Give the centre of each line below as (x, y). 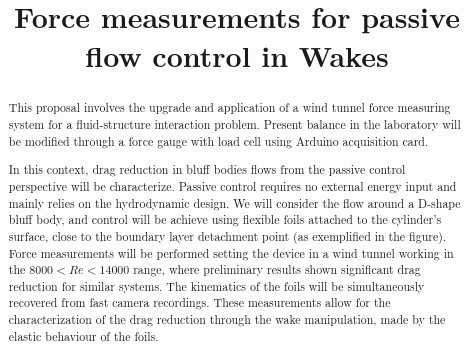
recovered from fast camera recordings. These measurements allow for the (199, 302)
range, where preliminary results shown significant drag (277, 269)
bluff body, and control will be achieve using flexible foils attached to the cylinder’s (225, 219)
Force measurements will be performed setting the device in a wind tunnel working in (231, 252)
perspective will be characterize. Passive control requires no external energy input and (232, 185)
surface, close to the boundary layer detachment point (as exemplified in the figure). (227, 235)
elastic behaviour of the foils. (83, 335)
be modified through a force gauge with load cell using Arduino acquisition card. (218, 140)
